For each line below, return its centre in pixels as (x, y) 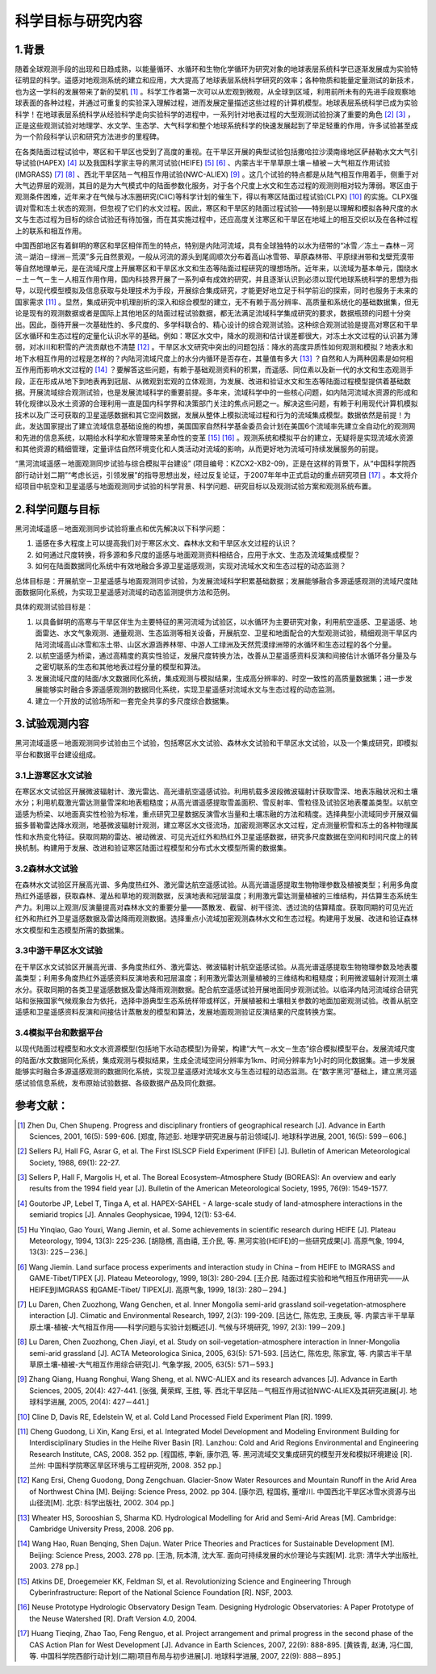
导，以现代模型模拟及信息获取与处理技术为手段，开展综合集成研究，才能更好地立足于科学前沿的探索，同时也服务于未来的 (216, 291)
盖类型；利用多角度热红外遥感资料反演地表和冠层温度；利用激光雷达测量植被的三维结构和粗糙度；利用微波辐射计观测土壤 (216, 978)
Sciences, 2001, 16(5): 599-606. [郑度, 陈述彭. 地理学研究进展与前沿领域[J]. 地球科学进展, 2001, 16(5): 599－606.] (218, 1136)
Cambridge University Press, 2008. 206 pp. (102, 1529)
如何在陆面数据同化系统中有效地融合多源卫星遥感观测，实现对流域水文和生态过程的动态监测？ (191, 566)
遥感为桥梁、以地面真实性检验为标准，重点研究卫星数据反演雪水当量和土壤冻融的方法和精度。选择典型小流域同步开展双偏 (216, 814)
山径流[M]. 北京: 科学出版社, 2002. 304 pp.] (102, 1503)
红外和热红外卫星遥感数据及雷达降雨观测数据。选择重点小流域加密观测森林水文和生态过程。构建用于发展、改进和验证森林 (216, 919)
